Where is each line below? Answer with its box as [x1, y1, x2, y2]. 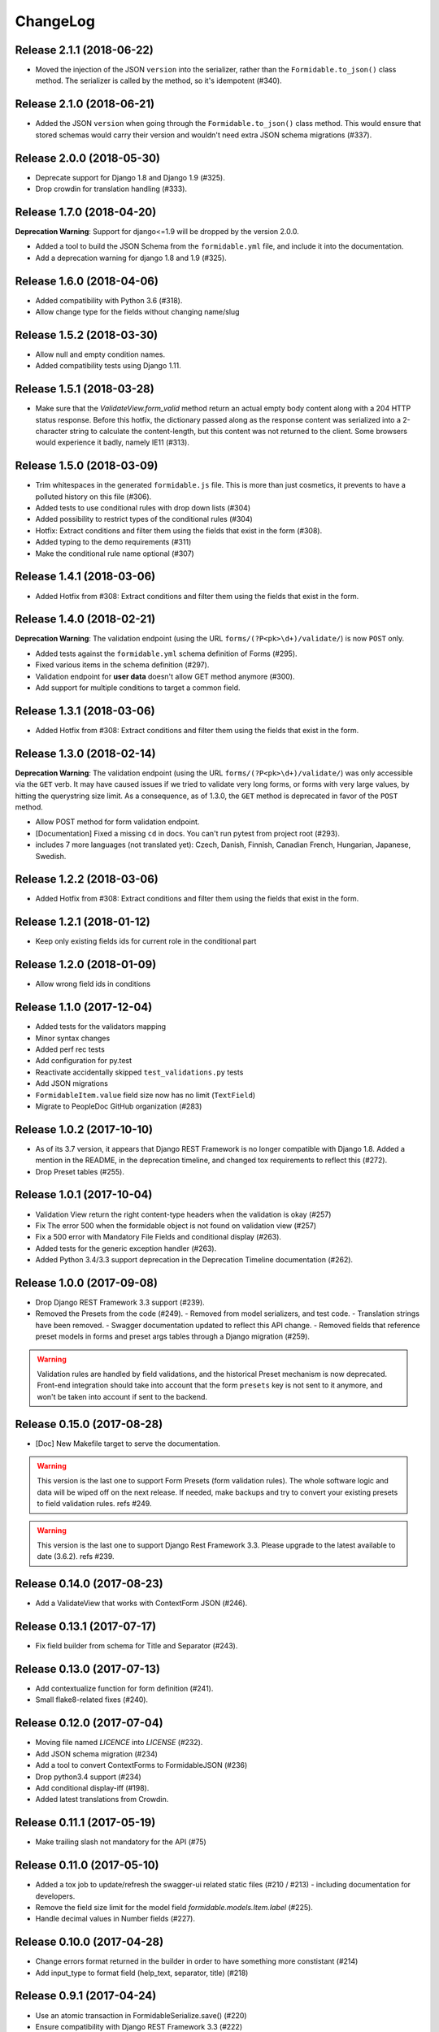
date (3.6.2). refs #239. [37, 1552, 115, 1561]
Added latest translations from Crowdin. [35, 1795, 169, 1804]
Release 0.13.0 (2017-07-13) [15, 1662, 160, 1676]
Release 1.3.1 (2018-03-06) [15, 704, 155, 718]
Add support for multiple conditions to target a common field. [35, 683, 241, 693]
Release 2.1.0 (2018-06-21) [15, 98, 155, 111]
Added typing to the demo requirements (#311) [35, 537, 192, 547]
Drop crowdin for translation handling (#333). [35, 184, 187, 194]
